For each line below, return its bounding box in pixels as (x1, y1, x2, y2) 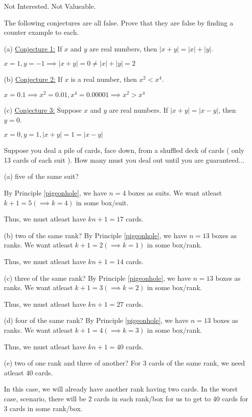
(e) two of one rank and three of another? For (4, 358, 141, 368)
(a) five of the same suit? (4, 171, 79, 181)
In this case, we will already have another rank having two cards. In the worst (4, 384, 238, 394)
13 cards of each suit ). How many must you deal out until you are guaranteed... (4, 154, 245, 165)
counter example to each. (4, 27, 79, 37)
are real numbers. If (109, 105, 168, 115)
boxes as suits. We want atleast (128, 188, 222, 198)
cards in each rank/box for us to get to (94, 393, 211, 403)
